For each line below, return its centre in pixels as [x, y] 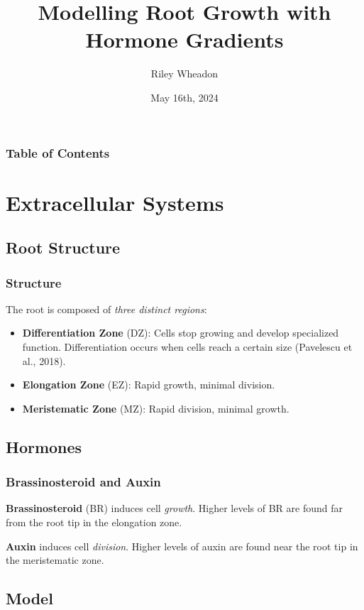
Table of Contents [58, 152]
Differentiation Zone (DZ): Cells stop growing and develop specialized [181, 333]
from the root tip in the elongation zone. [94, 522]
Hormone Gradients [184, 39]
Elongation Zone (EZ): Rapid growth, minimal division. [149, 385]
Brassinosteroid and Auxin [83, 482]
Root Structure [63, 247]
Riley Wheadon [184, 73]
